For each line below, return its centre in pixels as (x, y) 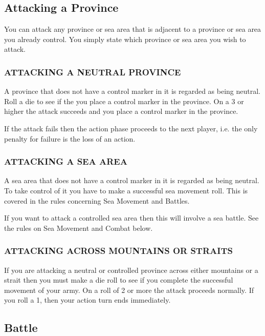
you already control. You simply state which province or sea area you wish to (125, 39)
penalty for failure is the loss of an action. (70, 138)
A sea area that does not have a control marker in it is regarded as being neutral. (132, 180)
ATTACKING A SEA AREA (66, 161)
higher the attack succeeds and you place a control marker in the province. (121, 111)
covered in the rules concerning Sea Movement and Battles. (97, 200)
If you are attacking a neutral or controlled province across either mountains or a (131, 270)
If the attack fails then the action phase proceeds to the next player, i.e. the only (131, 128)
